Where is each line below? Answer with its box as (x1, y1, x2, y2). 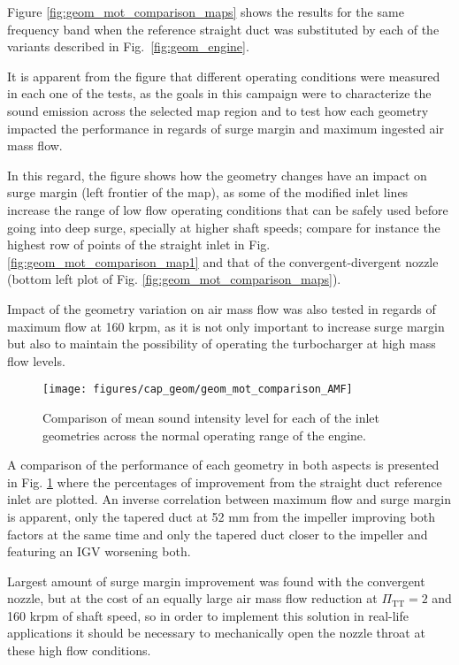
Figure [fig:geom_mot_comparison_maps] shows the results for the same (7, 3, 404, 20)
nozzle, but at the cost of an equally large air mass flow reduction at (7, 589, 378, 608)
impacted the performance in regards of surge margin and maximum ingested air (7, 118, 445, 137)
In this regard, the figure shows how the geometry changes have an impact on (7, 165, 427, 184)
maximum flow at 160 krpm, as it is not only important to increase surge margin (7, 317, 445, 335)
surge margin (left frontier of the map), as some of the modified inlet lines (7, 183, 409, 202)
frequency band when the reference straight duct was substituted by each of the (7, 19, 440, 38)
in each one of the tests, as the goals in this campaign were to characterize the (7, 84, 432, 103)
